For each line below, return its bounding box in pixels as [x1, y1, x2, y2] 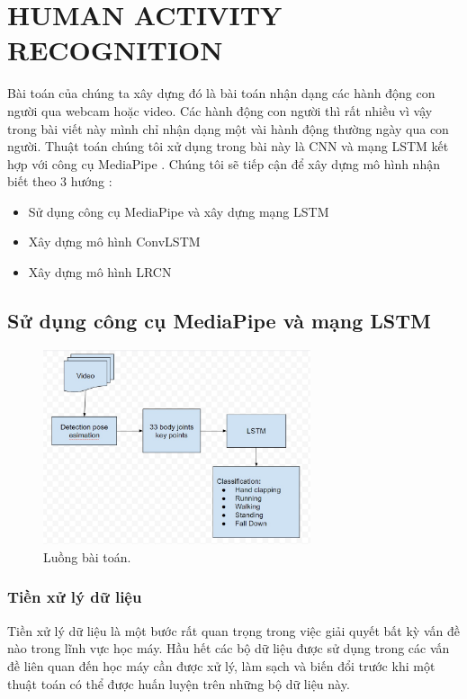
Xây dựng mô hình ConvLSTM [28, 232, 201, 251]
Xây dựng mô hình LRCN [28, 263, 172, 282]
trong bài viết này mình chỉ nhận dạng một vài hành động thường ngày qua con [7, 119, 449, 138]
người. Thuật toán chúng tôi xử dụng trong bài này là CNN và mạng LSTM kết [7, 137, 449, 156]
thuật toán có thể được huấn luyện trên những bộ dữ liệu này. [7, 674, 350, 693]
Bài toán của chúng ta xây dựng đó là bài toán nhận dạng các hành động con [7, 84, 436, 103]
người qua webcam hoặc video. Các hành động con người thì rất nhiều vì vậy [7, 101, 433, 120]
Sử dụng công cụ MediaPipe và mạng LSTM [7, 307, 431, 335]
